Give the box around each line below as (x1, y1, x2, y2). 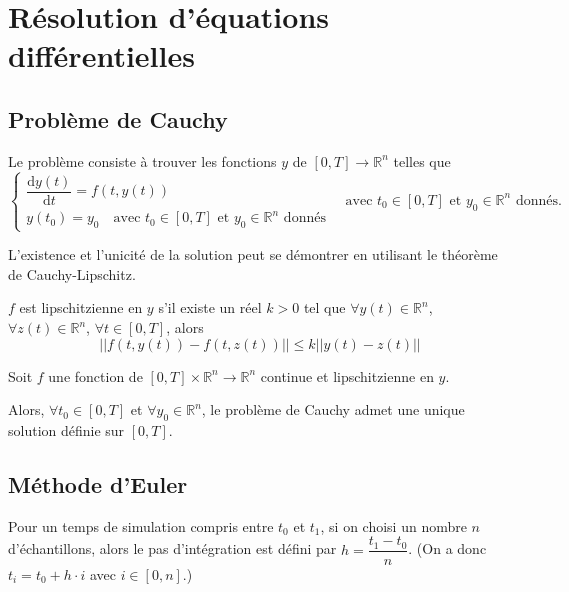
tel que (303, 297, 346, 318)
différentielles (8, 35, 195, 76)
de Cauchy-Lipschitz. (8, 263, 136, 284)
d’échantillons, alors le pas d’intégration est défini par (8, 538, 337, 559)
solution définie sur (8, 420, 125, 441)
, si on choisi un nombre (320, 515, 467, 536)
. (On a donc (408, 538, 487, 559)
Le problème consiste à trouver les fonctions (8, 150, 277, 171)
